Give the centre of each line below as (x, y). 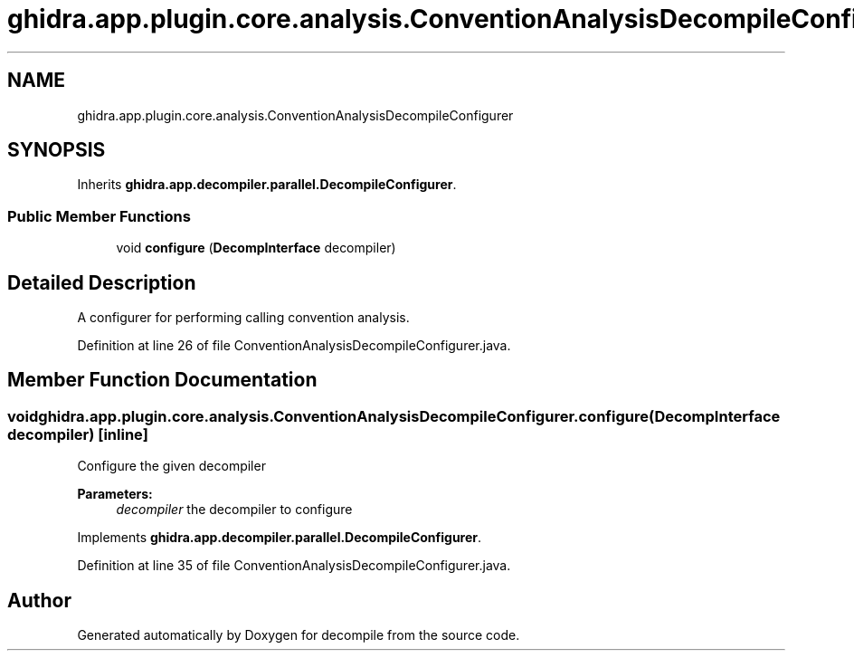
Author (39, 600)
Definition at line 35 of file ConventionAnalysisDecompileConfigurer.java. (294, 566)
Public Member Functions (99, 216)
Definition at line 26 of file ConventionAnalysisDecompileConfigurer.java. (294, 346)
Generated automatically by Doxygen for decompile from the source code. (299, 635)
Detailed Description (102, 282)
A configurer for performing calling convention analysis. (243, 318)
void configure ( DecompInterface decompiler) (256, 248)
